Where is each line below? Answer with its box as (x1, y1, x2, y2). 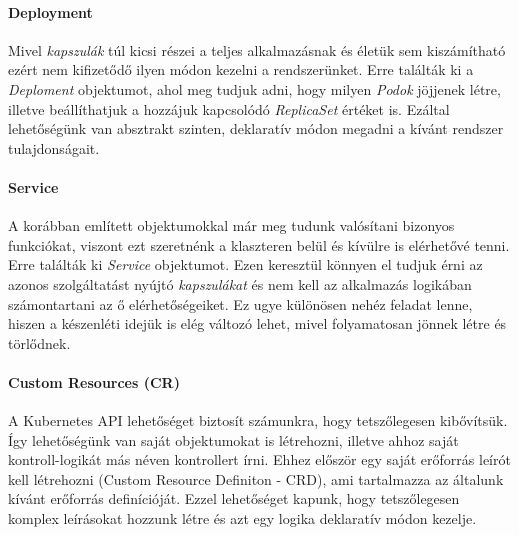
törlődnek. (8, 332, 71, 353)
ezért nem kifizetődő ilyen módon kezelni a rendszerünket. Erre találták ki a (8, 59, 474, 80)
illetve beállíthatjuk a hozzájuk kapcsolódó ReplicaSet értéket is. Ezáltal (8, 98, 450, 119)
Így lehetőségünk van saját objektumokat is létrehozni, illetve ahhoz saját (8, 429, 459, 450)
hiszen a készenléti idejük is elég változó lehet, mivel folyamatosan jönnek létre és (8, 313, 507, 334)
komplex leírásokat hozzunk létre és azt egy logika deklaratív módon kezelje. (8, 508, 477, 529)
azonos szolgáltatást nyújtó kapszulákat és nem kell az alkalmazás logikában (8, 273, 472, 294)
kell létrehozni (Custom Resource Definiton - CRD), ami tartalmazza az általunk (8, 468, 504, 489)
